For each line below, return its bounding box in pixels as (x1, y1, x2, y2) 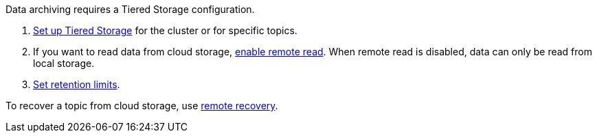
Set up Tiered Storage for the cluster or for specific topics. (33, 25, 297, 36)
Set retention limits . (33, 79, 120, 90)
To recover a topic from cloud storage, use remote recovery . (5, 100, 278, 111)
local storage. (33, 57, 95, 69)
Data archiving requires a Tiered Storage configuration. (5, 3, 255, 15)
